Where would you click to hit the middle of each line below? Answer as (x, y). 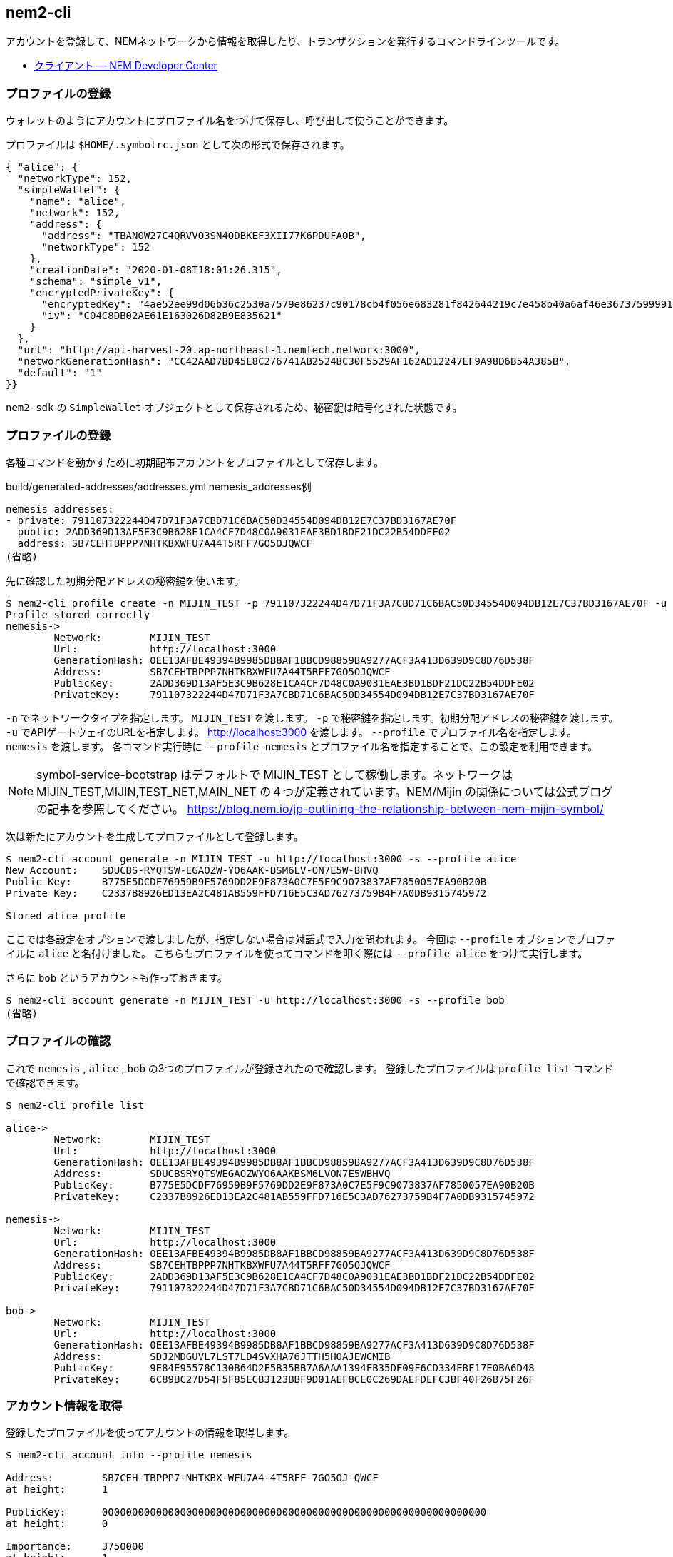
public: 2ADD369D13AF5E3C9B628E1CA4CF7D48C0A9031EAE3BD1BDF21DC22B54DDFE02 (234, 531)
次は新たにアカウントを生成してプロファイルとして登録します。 (155, 836)
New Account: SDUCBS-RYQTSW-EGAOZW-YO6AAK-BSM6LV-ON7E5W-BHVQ (192, 870)
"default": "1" (60, 373)
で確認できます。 (45, 1082)
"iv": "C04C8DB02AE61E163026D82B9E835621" (162, 316)
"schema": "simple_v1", (96, 282)
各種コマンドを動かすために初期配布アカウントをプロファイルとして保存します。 (195, 462)
